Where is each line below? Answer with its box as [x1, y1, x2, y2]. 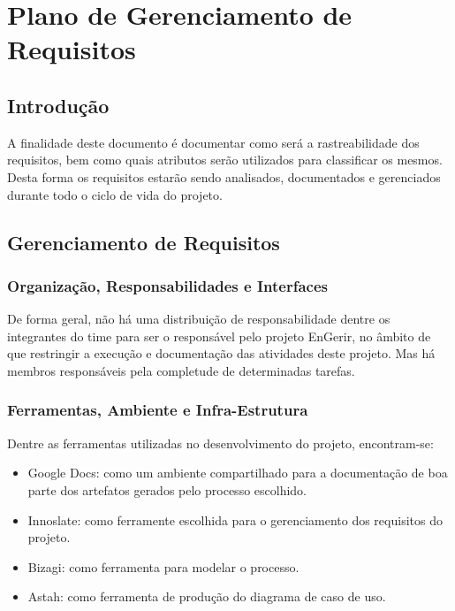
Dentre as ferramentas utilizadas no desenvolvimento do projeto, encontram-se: [7, 433, 434, 452]
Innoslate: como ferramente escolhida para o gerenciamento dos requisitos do [27, 510, 443, 529]
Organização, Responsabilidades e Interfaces [7, 274, 328, 296]
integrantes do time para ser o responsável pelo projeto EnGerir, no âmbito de [7, 326, 431, 345]
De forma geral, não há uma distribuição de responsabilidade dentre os [7, 309, 391, 328]
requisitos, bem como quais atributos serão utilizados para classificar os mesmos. [7, 150, 443, 169]
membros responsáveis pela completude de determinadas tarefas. [7, 361, 355, 379]
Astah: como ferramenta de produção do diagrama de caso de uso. [27, 587, 386, 606]
